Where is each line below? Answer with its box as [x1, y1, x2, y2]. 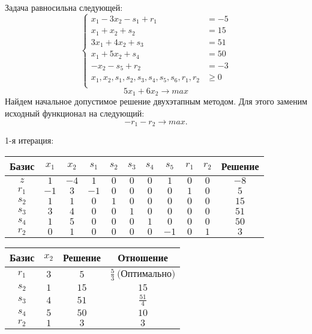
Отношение [118, 250, 168, 264]
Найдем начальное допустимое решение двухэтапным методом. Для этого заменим [5, 95, 308, 108]
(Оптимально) [116, 269, 176, 279]
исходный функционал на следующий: [5, 107, 145, 120]
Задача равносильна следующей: [5, 1, 123, 13]
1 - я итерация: [5, 134, 54, 147]
